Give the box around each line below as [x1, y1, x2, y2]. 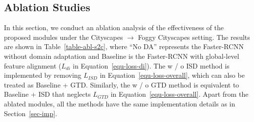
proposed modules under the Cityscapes [4, 32, 123, 42]
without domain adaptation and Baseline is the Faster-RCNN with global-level [4, 51, 239, 61]
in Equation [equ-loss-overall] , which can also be [100, 70, 245, 80]
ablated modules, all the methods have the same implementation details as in [4, 98, 235, 108]
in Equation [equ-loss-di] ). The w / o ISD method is [72, 60, 230, 70]
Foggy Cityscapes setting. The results [138, 32, 250, 42]
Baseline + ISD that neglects [4, 89, 91, 99]
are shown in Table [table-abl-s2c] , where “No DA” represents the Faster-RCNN [4, 41, 244, 52]
